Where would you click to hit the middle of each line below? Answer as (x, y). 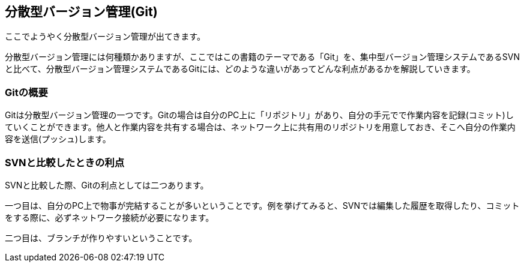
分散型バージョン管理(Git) (81, 12)
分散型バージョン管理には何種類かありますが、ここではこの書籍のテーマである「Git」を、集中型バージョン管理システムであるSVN (263, 57)
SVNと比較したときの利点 (65, 162)
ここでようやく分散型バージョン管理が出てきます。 (105, 37)
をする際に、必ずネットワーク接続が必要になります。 (110, 217)
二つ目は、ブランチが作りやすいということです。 (101, 238)
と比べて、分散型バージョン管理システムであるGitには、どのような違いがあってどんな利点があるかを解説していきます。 (240, 69)
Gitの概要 (26, 92)
